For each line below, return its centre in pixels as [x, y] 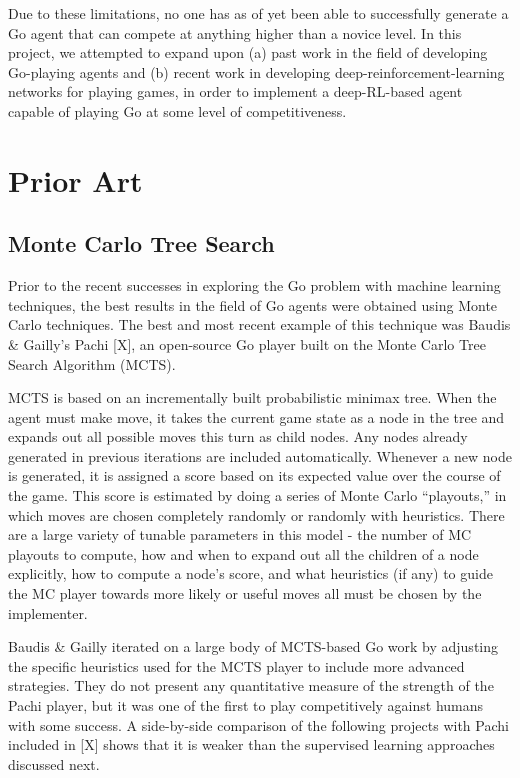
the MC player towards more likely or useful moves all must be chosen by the [245, 593]
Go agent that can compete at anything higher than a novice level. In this [235, 32]
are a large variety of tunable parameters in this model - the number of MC [240, 534]
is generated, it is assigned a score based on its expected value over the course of [254, 475]
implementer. [48, 612]
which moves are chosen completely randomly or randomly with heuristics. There [256, 514]
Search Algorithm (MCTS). [92, 363]
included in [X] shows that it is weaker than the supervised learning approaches [251, 744]
